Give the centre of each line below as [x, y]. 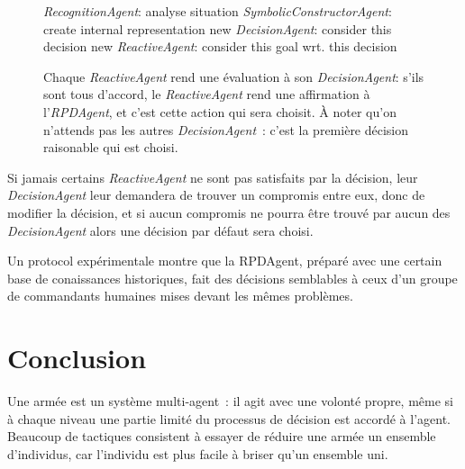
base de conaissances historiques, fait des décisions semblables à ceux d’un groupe [232, 278]
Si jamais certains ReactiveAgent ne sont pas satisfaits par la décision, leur [213, 177]
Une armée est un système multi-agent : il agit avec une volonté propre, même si [230, 401]
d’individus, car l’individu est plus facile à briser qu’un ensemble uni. [198, 453]
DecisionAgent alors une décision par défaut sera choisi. [160, 230]
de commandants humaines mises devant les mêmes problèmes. [180, 296]
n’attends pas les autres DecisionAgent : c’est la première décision [226, 129]
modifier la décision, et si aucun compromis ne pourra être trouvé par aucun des [229, 212]
